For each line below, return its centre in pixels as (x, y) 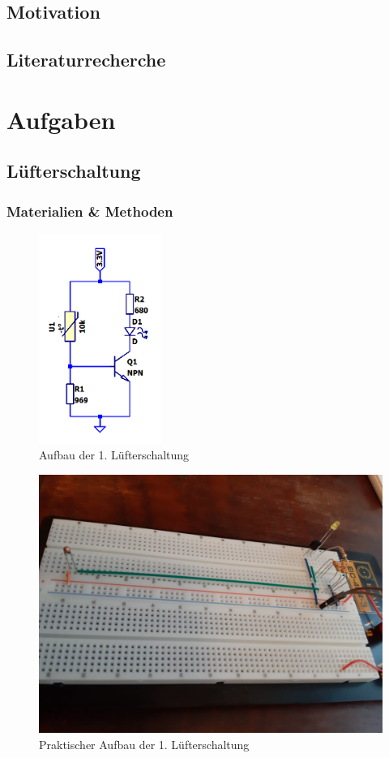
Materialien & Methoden (90, 211)
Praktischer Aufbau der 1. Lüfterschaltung (144, 744)
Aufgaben (61, 119)
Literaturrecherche (86, 60)
